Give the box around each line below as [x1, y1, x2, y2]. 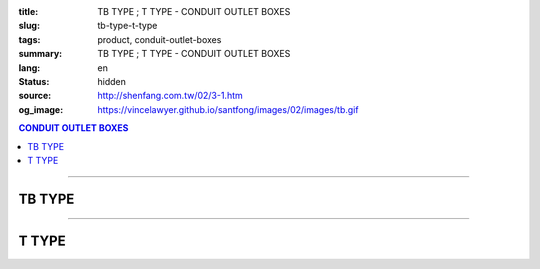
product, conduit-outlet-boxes [97, 33, 222, 45]
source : [18, 90, 52, 102]
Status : [18, 75, 50, 87]
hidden [97, 75, 127, 87]
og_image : [18, 103, 64, 115]
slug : [18, 20, 40, 32]
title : [18, 6, 39, 17]
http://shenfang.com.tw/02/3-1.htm [97, 90, 244, 102]
